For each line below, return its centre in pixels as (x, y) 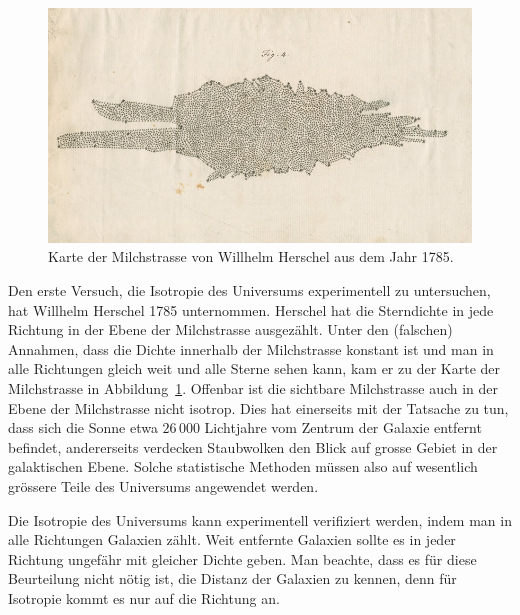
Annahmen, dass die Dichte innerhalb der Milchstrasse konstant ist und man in (251, 348)
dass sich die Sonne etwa (83, 427)
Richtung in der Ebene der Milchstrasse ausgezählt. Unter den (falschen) (230, 329)
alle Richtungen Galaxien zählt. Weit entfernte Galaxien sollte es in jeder (232, 539)
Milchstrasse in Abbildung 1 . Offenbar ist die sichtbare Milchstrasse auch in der (253, 387)
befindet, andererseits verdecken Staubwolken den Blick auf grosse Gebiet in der (253, 446)
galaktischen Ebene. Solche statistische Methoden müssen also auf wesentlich (243, 466)
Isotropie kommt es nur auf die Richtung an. (144, 597)
